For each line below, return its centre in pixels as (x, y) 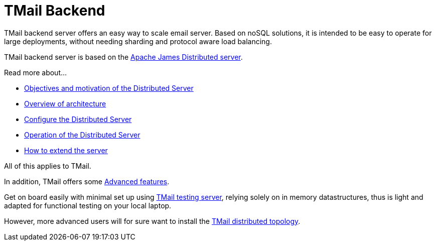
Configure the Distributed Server (78, 119)
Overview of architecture (65, 103)
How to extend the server (66, 150)
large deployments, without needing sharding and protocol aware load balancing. (138, 41)
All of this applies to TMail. (48, 166)
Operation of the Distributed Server (82, 135)
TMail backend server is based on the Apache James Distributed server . (123, 57)
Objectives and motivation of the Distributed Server (109, 88)
